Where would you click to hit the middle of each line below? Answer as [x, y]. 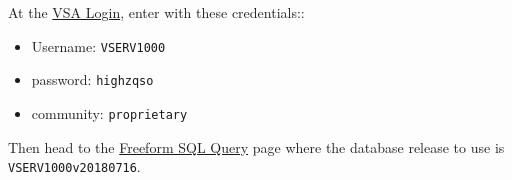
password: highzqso [92, 79]
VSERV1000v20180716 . [74, 166]
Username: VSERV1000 [98, 45]
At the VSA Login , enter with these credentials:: [156, 12]
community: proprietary [109, 112]
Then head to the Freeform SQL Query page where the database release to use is [256, 146]
